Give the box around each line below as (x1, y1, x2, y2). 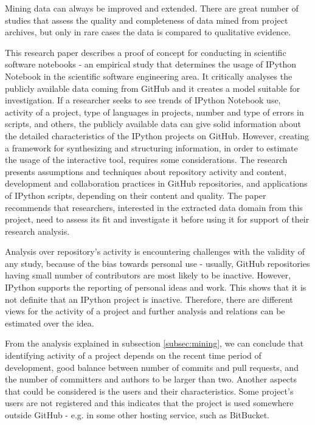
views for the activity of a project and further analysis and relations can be (5, 305, 285, 317)
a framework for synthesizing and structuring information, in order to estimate (5, 141, 298, 154)
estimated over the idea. (5, 316, 94, 329)
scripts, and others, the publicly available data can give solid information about (5, 117, 301, 130)
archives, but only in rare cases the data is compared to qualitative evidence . (5, 26, 291, 38)
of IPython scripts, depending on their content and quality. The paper (5, 188, 266, 201)
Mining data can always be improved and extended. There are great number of (5, 2, 299, 14)
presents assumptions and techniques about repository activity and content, (5, 165, 287, 178)
